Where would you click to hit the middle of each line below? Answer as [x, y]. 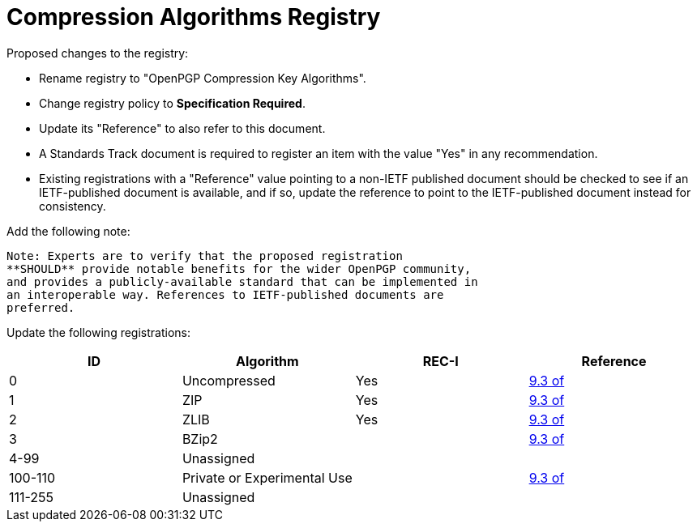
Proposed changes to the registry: [98, 53]
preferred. [41, 307]
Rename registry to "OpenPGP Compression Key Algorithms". [203, 78]
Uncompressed [229, 380]
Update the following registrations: [98, 332]
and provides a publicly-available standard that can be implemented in [242, 281]
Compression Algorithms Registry [194, 17]
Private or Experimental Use [267, 477]
